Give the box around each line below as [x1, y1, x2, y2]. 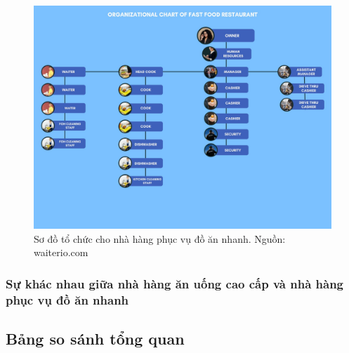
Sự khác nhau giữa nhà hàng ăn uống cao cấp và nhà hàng [6, 274, 343, 292]
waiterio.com [34, 245, 88, 260]
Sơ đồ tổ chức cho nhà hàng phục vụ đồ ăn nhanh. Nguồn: [34, 231, 286, 246]
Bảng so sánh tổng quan [6, 327, 185, 349]
